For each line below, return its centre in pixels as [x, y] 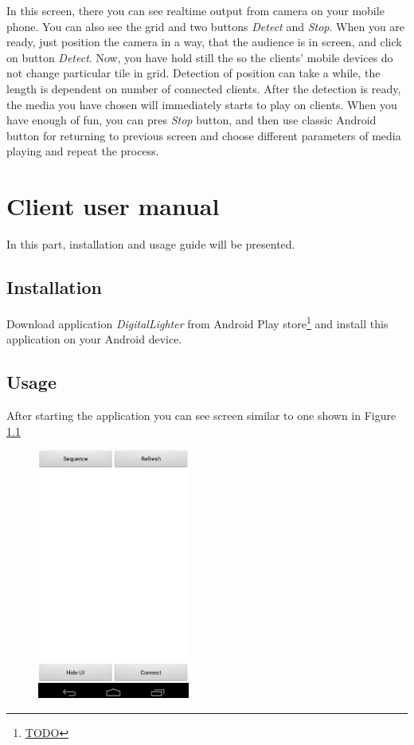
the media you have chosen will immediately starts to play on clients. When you [202, 104]
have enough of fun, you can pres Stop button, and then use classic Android [191, 120]
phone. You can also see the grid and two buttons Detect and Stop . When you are [206, 26]
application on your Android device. [94, 339]
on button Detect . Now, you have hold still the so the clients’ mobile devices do [200, 57]
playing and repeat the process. [83, 151]
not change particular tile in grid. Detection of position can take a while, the [193, 73]
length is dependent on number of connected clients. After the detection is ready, [204, 88]
